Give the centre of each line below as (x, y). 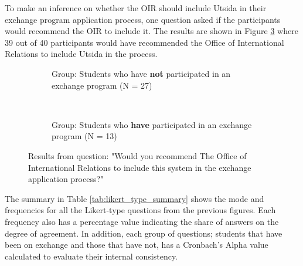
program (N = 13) (84, 136)
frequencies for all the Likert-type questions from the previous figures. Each (140, 210)
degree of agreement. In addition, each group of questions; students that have (144, 233)
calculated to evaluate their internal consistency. (91, 256)
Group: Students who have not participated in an (141, 73)
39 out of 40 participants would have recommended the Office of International (144, 42)
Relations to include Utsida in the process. (81, 54)
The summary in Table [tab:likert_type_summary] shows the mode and (135, 198)
